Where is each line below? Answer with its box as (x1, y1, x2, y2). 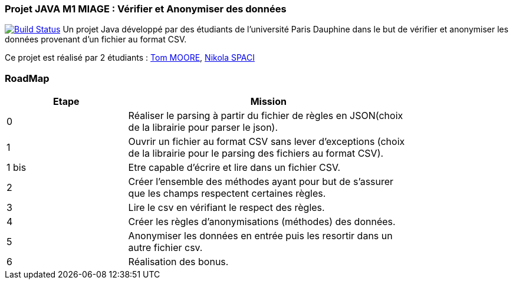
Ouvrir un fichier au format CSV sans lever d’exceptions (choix (128, 136, 405, 148)
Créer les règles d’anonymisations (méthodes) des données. (128, 216, 396, 228)
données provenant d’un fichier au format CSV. (5, 34, 187, 45)
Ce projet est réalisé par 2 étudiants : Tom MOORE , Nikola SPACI (5, 52, 255, 63)
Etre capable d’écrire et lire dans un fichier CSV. (128, 161, 341, 174)
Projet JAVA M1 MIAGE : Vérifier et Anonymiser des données (5, 3, 287, 15)
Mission (250, 95, 287, 108)
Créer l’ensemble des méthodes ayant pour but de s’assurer (128, 176, 394, 188)
